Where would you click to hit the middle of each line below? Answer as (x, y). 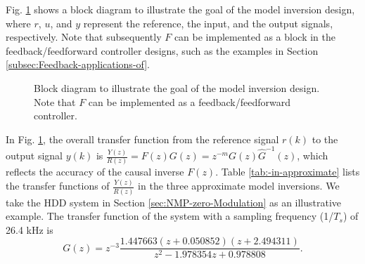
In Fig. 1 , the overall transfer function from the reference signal (142, 139)
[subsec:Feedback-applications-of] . (78, 64)
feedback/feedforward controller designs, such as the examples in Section (162, 50)
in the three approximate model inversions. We (239, 186)
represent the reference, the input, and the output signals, (208, 23)
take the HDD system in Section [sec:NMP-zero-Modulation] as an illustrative (174, 202)
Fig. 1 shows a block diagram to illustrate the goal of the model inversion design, (180, 9)
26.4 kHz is (30, 229)
